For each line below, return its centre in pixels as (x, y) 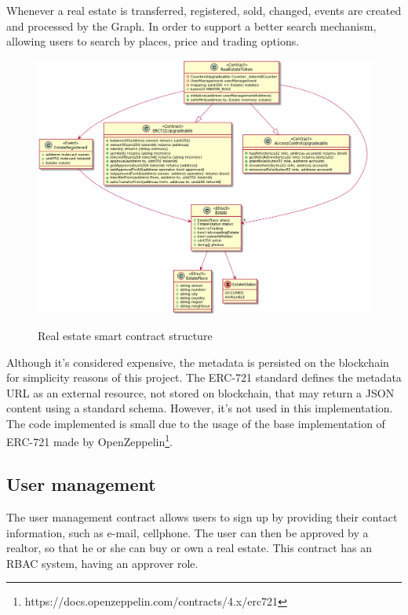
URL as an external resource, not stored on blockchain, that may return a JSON (200, 392)
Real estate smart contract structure (125, 335)
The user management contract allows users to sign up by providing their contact (202, 516)
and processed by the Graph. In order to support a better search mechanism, (191, 26)
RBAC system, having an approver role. (102, 563)
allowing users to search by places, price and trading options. (153, 41)
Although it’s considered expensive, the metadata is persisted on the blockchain (198, 362)
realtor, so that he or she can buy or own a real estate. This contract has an (189, 548)
